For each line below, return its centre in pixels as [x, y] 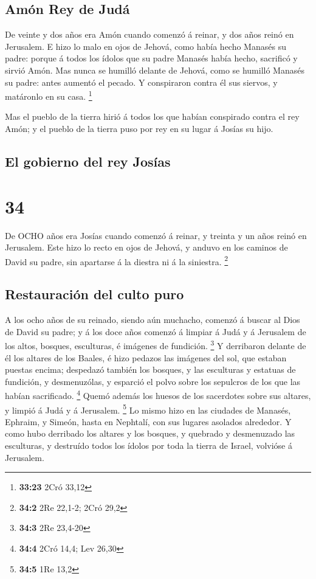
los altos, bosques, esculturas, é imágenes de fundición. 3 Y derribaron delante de [156, 345]
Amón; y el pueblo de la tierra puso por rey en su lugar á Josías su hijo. [139, 129]
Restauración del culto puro [94, 294]
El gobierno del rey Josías [88, 161]
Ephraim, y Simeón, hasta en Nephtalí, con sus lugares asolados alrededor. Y [148, 421]
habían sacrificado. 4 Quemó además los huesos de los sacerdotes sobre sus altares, [158, 395]
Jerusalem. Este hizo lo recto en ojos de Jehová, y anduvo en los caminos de [146, 247]
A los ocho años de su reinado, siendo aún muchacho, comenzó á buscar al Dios [153, 320]
